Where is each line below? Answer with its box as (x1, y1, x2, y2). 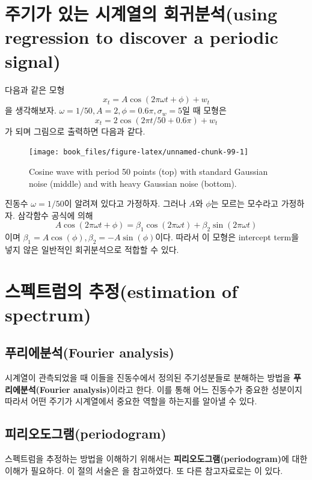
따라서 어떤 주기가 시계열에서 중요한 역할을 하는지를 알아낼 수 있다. (5, 395, 257, 407)
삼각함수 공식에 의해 (17, 208, 93, 221)
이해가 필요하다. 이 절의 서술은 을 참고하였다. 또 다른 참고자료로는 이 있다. (5, 464, 283, 476)
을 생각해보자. (5, 104, 57, 117)
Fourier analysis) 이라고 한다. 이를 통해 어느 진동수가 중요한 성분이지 (39, 383, 302, 395)
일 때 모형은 (182, 104, 227, 117)
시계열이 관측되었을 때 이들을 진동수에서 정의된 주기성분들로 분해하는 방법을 (5, 371, 291, 384)
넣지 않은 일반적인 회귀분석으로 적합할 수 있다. (5, 243, 179, 255)
